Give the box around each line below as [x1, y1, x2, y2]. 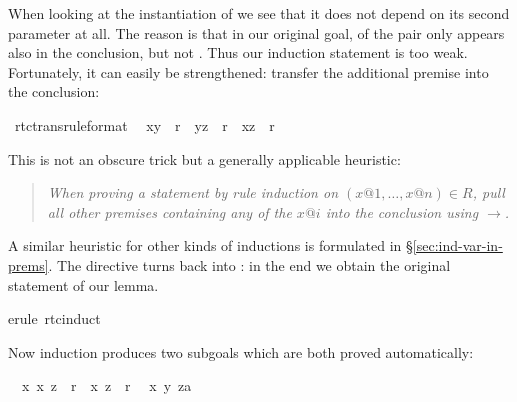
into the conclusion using [325, 201, 479, 222]
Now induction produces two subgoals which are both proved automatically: [8, 341, 474, 362]
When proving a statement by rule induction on [47, 182, 339, 203]
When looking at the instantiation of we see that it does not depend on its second [8, 3, 510, 23]
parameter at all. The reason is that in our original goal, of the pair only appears [8, 22, 505, 43]
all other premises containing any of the [47, 201, 292, 222]
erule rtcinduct [8, 308, 101, 329]
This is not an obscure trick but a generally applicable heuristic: [8, 148, 401, 169]
